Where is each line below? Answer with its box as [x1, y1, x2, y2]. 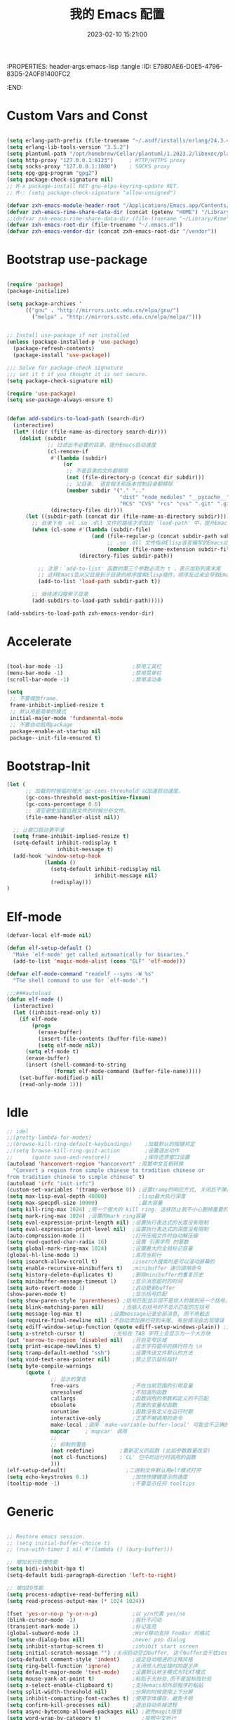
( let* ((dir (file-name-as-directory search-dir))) [13, 429, 168, 436]
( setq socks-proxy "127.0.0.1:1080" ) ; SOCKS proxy [6, 163, 170, 171]
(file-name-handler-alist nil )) [25, 813, 120, 821]
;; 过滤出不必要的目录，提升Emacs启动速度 [47, 441, 156, 448]
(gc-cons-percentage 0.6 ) [25, 801, 101, 808]
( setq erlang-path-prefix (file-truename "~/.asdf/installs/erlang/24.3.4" [6, 137, 233, 144]
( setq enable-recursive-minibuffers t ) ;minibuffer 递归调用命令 [6, 1265, 201, 1272]
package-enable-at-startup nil [9, 728, 101, 735]
